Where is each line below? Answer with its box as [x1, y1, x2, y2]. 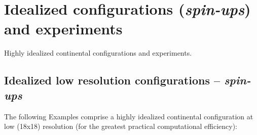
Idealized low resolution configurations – [4, 72, 221, 88]
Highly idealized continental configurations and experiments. [4, 48, 192, 58]
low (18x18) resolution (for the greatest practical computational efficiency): [4, 121, 237, 131]
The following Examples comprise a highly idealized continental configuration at [4, 111, 253, 121]
